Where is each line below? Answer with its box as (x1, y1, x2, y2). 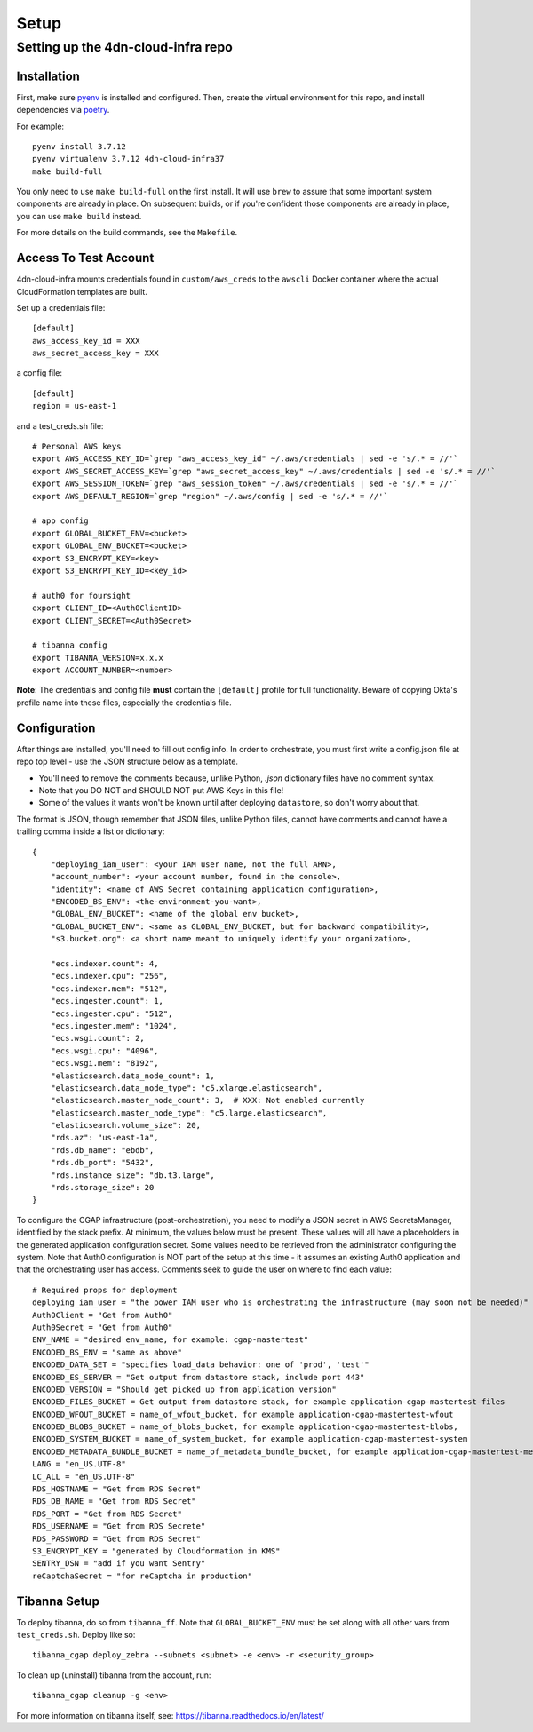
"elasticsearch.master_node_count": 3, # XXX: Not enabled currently (50, 1095, 365, 1106)
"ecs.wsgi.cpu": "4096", (50, 1045, 159, 1056)
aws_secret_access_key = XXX (32, 348, 159, 359)
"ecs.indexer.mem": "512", (50, 983, 169, 994)
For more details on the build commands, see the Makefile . (16, 227, 238, 238)
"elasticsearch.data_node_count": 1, (50, 1070, 215, 1081)
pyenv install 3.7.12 (32, 141, 126, 151)
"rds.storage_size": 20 (50, 1182, 155, 1193)
